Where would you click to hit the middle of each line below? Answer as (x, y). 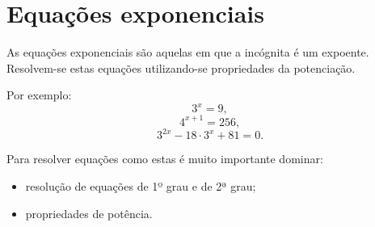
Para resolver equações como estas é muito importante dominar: (165, 159)
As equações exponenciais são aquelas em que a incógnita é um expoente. (188, 52)
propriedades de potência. (89, 213)
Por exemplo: (39, 95)
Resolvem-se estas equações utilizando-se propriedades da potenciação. (181, 67)
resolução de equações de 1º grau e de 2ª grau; (141, 186)
